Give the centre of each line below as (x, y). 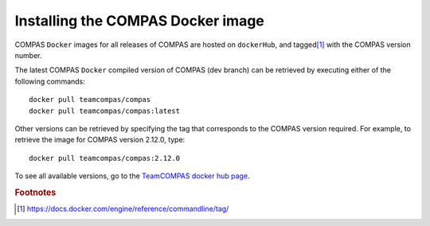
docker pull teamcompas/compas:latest (105, 111)
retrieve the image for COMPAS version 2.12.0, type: (100, 140)
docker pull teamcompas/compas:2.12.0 (105, 158)
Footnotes (35, 193)
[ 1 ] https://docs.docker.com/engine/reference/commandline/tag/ (123, 209)
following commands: (50, 81)
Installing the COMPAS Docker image (139, 21)
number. (28, 55)
